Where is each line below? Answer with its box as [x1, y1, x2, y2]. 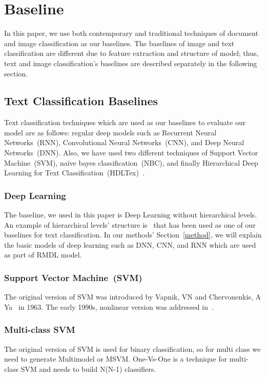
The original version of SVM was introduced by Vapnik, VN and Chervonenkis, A [4, 291, 261, 302]
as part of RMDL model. [4, 249, 82, 260]
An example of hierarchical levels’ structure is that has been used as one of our [4, 219, 256, 230]
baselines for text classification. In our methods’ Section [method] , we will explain [4, 229, 262, 240]
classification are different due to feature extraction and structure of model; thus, [4, 48, 259, 58]
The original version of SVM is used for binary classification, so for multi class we [4, 343, 261, 354]
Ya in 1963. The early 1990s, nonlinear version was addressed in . [4, 301, 214, 312]
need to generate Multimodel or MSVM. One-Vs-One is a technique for [4, 353, 228, 364]
